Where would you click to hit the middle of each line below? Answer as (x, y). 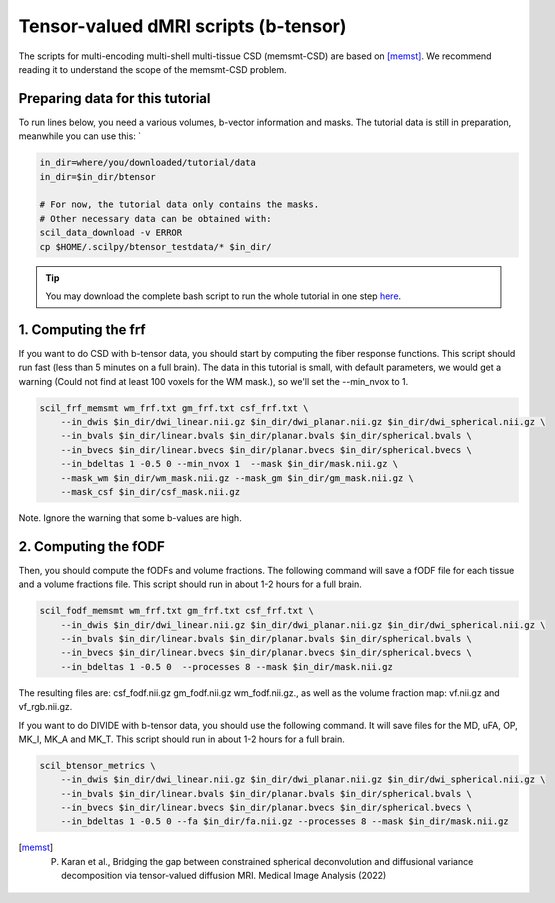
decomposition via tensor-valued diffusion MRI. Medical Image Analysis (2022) (224, 876)
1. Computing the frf (82, 329)
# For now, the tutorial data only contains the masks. (179, 204)
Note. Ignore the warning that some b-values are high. (130, 517)
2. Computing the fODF (91, 546)
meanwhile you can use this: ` (80, 136)
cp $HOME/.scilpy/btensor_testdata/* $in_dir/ (155, 246)
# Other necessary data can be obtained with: (155, 218)
